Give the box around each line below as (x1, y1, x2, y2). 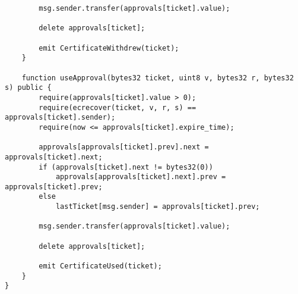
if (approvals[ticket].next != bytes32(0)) (39, 162, 213, 171)
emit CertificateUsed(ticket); (39, 262, 162, 271)
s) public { (5, 83, 52, 92)
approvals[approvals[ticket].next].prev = (55, 173, 226, 182)
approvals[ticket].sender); (5, 113, 116, 122)
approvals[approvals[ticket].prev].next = (39, 143, 209, 152)
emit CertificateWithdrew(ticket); (39, 43, 179, 52)
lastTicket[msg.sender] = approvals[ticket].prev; (55, 202, 260, 211)
